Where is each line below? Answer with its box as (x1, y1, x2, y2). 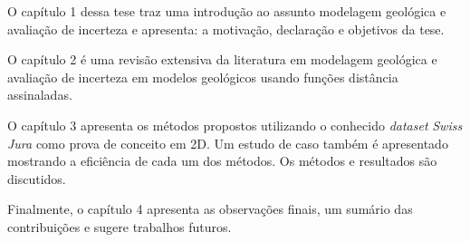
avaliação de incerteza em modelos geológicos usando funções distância (7, 67, 398, 86)
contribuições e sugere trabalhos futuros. (7, 217, 232, 236)
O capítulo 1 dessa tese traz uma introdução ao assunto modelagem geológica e (7, 2, 446, 20)
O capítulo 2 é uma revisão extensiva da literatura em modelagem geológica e (7, 50, 437, 69)
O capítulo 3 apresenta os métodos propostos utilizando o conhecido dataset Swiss (7, 115, 463, 134)
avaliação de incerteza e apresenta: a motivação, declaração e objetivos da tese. (7, 19, 445, 38)
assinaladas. (7, 85, 72, 104)
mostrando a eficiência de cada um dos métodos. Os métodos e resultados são (7, 151, 437, 170)
